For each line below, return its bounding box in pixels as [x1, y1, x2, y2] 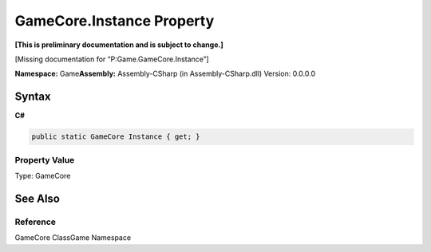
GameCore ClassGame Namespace [14, 233, 132, 242]
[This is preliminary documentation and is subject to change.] [14, 40, 223, 49]
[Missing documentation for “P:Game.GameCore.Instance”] [14, 54, 209, 64]
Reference [14, 216, 56, 227]
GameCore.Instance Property [14, 12, 215, 30]
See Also [14, 191, 60, 205]
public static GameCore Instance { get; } [31, 132, 200, 141]
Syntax [14, 90, 51, 104]
